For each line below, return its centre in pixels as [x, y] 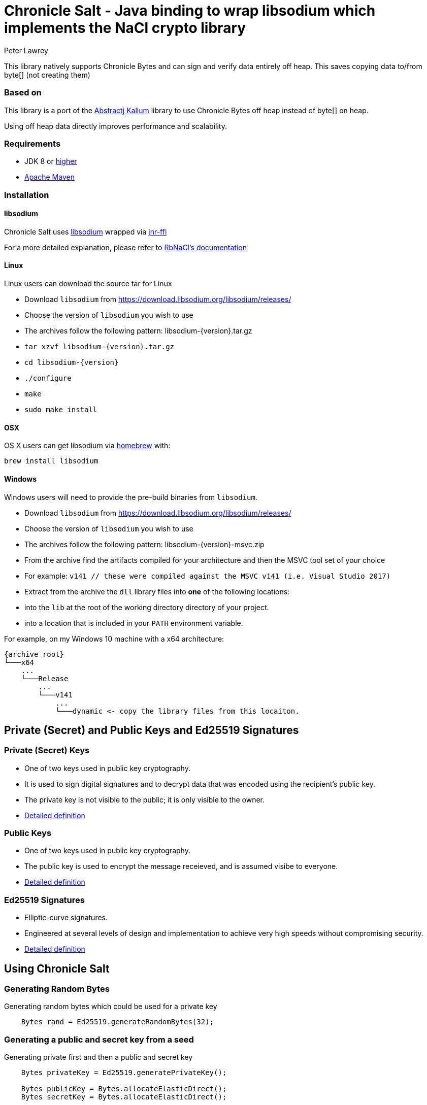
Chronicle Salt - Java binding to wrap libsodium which [190, 11]
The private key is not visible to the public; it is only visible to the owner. [145, 799]
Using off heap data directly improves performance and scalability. [116, 126]
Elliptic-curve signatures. [66, 918]
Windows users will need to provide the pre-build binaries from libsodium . [131, 497]
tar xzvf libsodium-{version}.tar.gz [100, 347]
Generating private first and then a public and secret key [98, 1057]
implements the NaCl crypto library [125, 28]
